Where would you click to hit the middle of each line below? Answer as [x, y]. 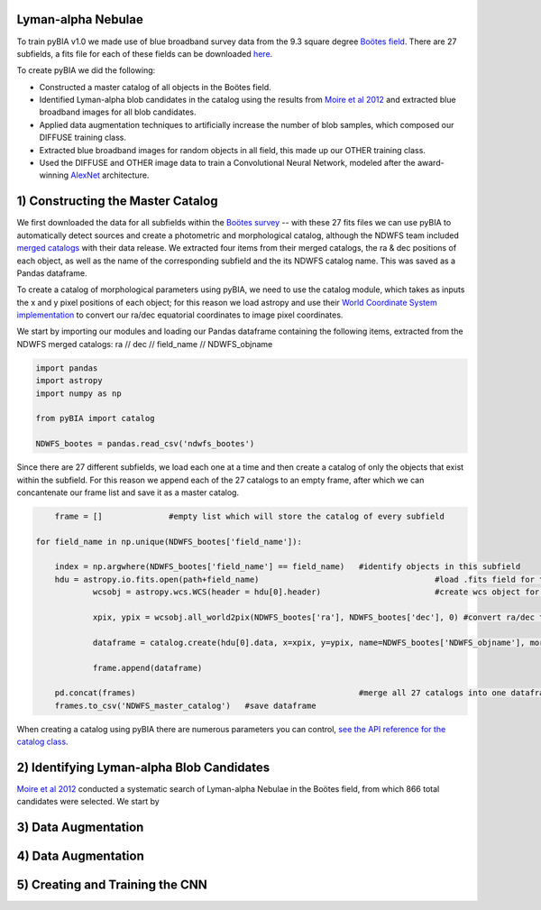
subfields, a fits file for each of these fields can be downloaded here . [145, 53]
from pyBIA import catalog [95, 418]
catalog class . [42, 742]
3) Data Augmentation [80, 827]
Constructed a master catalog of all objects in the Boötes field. [156, 87]
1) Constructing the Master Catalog [117, 202]
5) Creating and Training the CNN [112, 885]
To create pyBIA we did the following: [86, 70]
